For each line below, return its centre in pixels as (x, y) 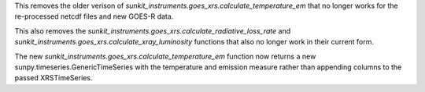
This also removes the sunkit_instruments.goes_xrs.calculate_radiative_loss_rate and (153, 30)
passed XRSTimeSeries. (54, 78)
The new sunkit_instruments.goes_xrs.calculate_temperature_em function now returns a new (165, 56)
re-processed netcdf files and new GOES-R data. (94, 16)
